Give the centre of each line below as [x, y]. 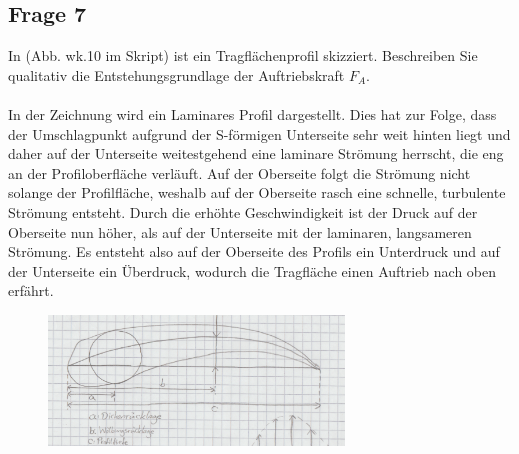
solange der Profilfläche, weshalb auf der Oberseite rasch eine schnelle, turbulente [257, 192]
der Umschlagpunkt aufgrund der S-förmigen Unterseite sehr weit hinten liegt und [259, 133]
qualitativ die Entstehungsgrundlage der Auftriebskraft [176, 74]
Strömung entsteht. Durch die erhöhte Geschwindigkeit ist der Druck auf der [243, 211]
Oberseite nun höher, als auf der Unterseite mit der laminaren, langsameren [240, 231]
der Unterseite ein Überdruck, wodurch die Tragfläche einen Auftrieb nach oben [252, 270]
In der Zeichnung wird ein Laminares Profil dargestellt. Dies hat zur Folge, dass [252, 113]
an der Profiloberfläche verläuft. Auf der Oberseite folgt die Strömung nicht [239, 172]
